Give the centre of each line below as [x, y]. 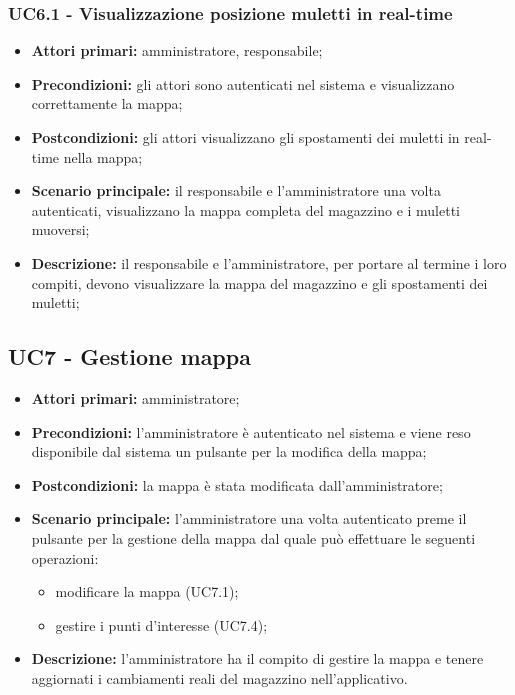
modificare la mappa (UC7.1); [147, 591]
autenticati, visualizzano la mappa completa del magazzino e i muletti [246, 209]
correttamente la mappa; [107, 103]
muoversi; [60, 229]
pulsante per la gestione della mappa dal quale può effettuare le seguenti [253, 537]
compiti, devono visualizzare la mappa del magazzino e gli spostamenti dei [259, 282]
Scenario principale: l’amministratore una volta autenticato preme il [249, 518]
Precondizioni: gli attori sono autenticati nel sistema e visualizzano [243, 83]
